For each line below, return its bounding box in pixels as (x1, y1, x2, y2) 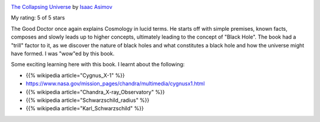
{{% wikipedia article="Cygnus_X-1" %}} (25, 72, 125, 79)
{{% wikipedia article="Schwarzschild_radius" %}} (25, 97, 150, 104)
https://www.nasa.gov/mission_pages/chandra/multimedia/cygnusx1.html (25, 80, 205, 87)
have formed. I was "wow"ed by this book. (11, 50, 115, 57)
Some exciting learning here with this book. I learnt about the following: (11, 61, 185, 68)
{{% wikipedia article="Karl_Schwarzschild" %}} (25, 105, 144, 112)
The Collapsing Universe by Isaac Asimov (11, 4, 113, 10)
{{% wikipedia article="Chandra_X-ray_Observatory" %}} (25, 88, 165, 95)
